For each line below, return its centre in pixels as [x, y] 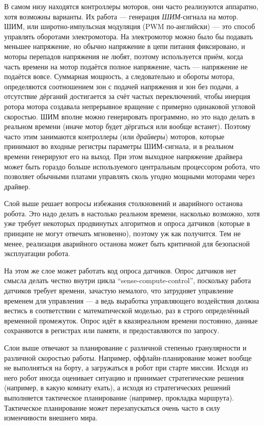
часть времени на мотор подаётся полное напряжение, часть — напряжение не [126, 66]
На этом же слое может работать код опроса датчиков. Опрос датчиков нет [120, 270]
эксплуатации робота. [37, 253]
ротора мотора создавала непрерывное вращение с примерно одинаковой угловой [130, 106]
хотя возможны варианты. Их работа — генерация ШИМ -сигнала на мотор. [121, 16]
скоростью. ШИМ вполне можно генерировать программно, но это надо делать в [130, 116]
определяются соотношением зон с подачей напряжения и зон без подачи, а [121, 86]
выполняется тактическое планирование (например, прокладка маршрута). [119, 397]
